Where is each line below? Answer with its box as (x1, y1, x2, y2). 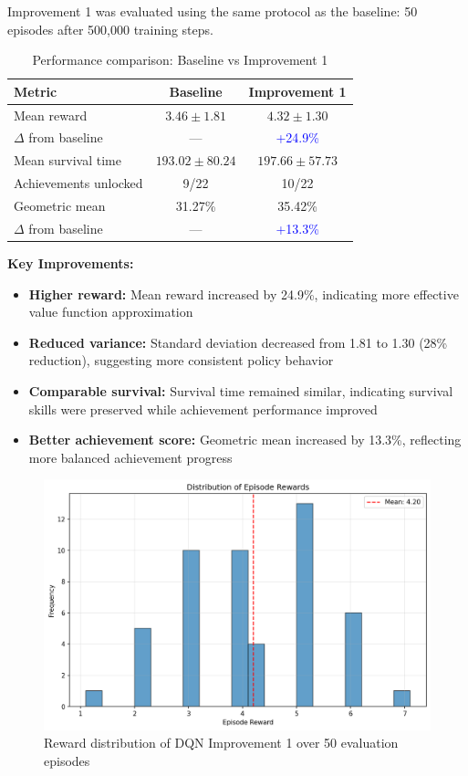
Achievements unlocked (14, 173, 143, 193)
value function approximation (28, 302, 193, 321)
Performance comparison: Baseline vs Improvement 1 (32, 50, 328, 69)
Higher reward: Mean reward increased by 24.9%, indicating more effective (28, 284, 459, 303)
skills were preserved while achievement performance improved (28, 399, 378, 418)
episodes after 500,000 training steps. (7, 19, 213, 38)
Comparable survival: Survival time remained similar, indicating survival (28, 381, 453, 400)
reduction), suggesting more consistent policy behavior (28, 351, 334, 370)
